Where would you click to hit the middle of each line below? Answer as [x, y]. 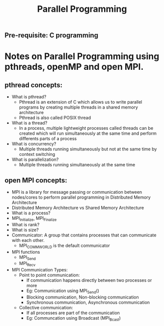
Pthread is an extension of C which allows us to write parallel [81, 102]
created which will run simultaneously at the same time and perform [88, 133]
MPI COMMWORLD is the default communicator [64, 246]
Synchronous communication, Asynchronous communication [88, 302]
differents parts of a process [48, 139]
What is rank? [26, 224]
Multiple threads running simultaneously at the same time [77, 165]
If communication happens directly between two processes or [89, 280]
